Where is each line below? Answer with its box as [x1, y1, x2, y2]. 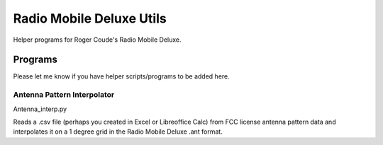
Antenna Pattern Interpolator [13, 90, 115, 100]
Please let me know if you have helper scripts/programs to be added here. [13, 72, 230, 81]
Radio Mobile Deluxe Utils [13, 11, 167, 26]
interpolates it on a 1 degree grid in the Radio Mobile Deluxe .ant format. [13, 127, 223, 136]
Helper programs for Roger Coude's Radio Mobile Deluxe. [13, 35, 182, 44]
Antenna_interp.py [13, 105, 67, 113]
